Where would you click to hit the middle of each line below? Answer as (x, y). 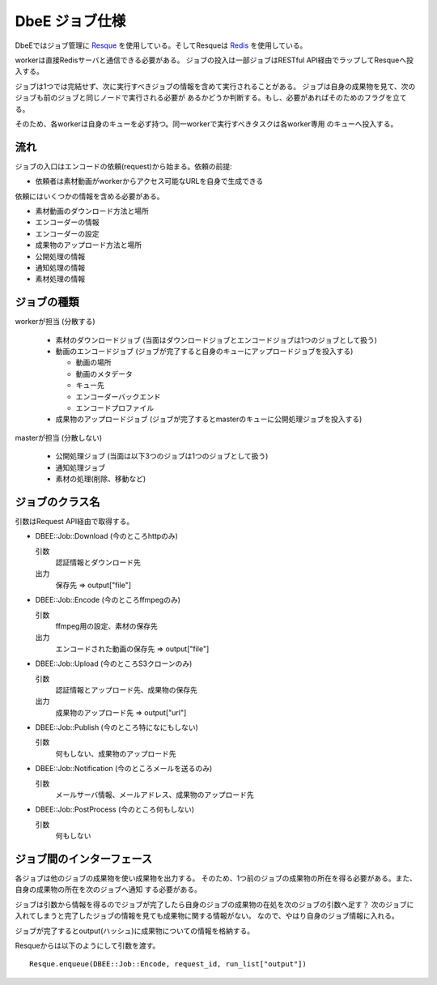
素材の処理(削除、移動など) (101, 479)
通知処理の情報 (60, 267)
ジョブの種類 (47, 303)
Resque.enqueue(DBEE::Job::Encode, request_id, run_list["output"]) (168, 964)
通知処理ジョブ (80, 467)
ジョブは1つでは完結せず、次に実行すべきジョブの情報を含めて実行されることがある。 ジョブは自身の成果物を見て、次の (215, 86)
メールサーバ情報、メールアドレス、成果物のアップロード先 (155, 795)
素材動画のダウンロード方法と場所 (92, 211)
